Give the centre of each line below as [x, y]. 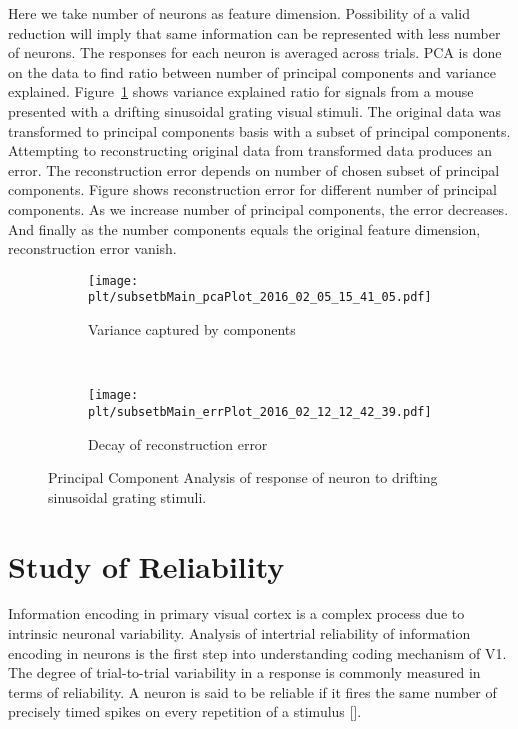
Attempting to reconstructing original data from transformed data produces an [250, 150]
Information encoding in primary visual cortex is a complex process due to [236, 613]
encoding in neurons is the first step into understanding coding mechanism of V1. [257, 652]
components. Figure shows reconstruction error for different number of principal [252, 189]
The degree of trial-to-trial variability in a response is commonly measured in [244, 672]
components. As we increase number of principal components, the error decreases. [258, 208]
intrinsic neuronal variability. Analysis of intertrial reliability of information [239, 633]
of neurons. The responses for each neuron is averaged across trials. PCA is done [255, 52]
